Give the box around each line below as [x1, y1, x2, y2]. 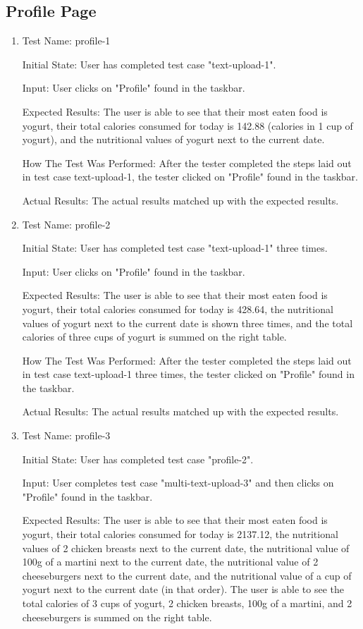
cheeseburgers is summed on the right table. [22, 609, 212, 624]
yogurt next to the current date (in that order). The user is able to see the [22, 582, 345, 597]
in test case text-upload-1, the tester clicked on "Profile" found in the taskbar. [22, 169, 358, 184]
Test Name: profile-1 [22, 33, 111, 48]
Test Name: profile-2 [22, 216, 111, 231]
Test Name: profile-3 [22, 428, 111, 443]
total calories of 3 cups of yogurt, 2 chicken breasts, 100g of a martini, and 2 [22, 596, 352, 611]
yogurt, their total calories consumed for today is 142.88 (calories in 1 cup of [22, 118, 353, 133]
